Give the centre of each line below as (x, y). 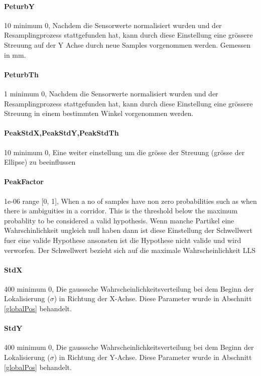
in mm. (15, 54)
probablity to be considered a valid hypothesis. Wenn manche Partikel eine (119, 220)
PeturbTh (21, 74)
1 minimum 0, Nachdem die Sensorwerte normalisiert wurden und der (111, 93)
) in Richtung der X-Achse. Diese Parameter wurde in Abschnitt (153, 298)
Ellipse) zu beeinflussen (40, 162)
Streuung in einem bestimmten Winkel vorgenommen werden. (99, 113)
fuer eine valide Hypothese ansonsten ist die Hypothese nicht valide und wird (123, 240)
